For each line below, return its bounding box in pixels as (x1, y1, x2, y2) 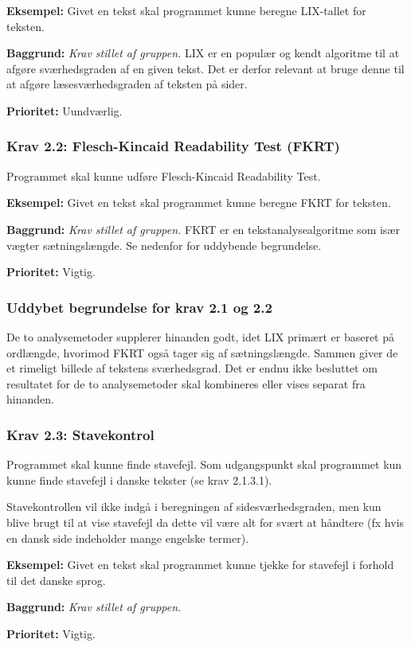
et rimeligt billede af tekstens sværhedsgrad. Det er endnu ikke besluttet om (6, 360, 378, 376)
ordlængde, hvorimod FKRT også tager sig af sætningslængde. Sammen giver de (6, 344, 398, 361)
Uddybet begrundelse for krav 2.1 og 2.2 (6, 297, 272, 317)
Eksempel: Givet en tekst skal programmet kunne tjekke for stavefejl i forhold (6, 556, 394, 573)
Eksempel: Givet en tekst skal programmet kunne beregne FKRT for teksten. (6, 194, 391, 211)
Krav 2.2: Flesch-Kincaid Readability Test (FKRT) (6, 136, 340, 156)
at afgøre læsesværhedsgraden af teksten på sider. (6, 76, 248, 92)
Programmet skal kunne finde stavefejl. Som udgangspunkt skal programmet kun (6, 456, 402, 473)
